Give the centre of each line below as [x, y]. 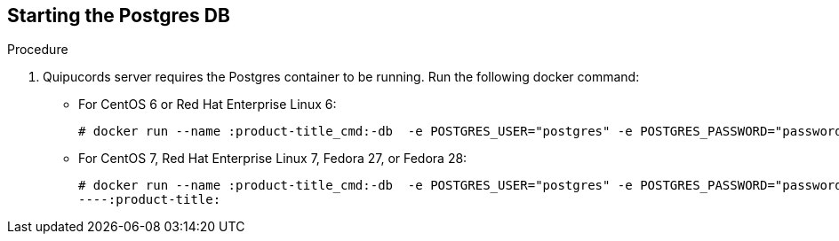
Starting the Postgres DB [119, 16]
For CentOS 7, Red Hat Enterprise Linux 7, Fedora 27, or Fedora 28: [273, 159]
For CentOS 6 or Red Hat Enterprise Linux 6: [208, 105]
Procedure [38, 50]
